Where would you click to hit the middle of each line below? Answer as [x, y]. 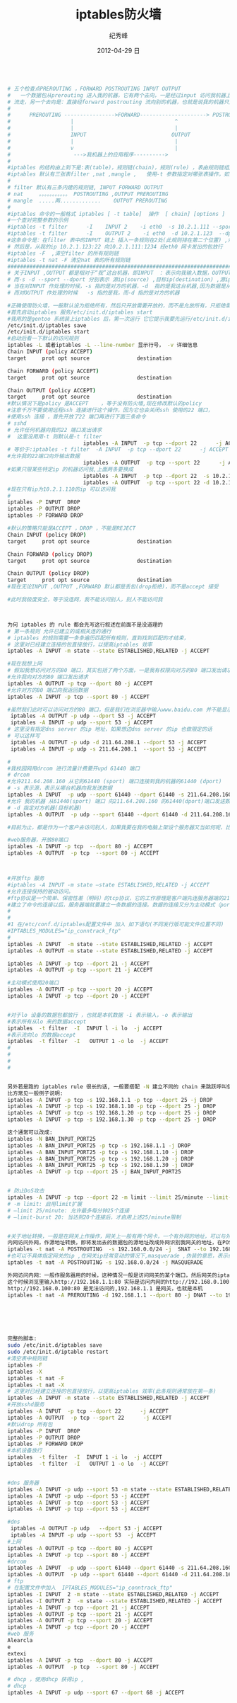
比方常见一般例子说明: [35, 1093]
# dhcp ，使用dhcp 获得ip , [46, 1680]
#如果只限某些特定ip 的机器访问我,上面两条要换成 [71, 469]
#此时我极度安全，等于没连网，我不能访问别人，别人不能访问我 [85, 600]
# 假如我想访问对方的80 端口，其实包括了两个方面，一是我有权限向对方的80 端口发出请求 [120, 671]
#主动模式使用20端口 [33, 983]
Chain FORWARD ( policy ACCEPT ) [53, 371]
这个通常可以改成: [30, 1133]
